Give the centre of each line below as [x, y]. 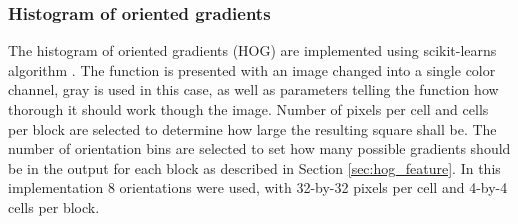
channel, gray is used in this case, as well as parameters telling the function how [253, 89]
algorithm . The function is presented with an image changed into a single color [252, 69]
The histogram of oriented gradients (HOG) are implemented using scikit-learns [252, 50]
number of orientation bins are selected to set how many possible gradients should [259, 148]
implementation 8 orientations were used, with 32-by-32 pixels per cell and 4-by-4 [258, 187]
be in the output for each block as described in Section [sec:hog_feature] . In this [254, 167]
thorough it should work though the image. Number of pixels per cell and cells [248, 109]
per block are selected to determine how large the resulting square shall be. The [252, 128]
